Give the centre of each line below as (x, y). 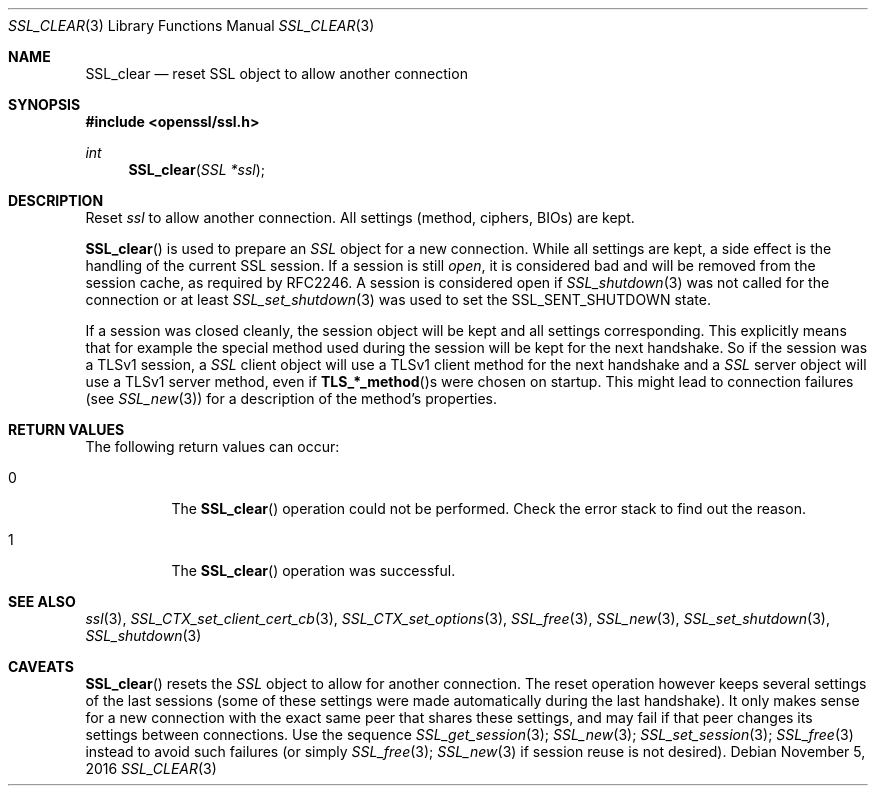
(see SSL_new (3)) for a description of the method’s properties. (291, 398)
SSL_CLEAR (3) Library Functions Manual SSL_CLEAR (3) (191, 25)
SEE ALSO (42, 601)
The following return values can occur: (212, 446)
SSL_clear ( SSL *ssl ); (197, 169)
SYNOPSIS (44, 104)
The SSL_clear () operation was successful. (313, 570)
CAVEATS (41, 666)
